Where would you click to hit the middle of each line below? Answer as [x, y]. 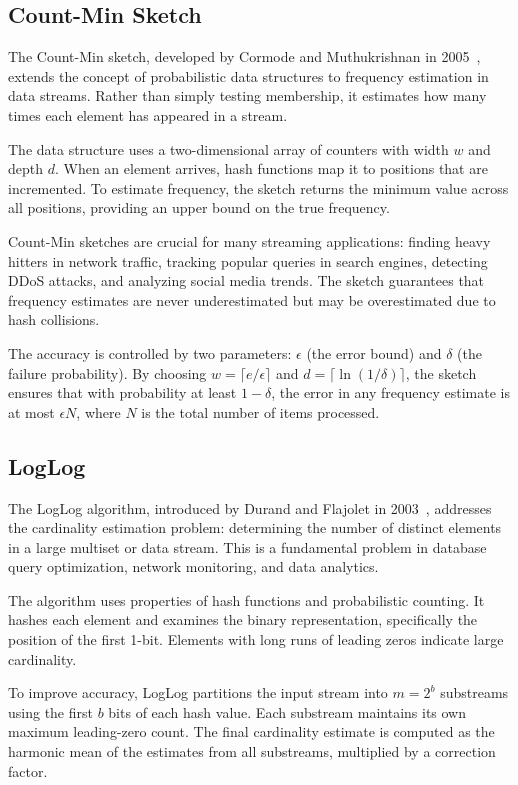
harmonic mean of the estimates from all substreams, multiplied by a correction [252, 751]
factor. [28, 770]
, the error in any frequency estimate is [390, 392]
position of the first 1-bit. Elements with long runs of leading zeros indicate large [256, 639]
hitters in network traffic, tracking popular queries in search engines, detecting [248, 260]
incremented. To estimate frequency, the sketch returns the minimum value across [258, 187]
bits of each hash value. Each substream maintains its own [287, 711]
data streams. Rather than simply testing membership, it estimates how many [247, 95]
